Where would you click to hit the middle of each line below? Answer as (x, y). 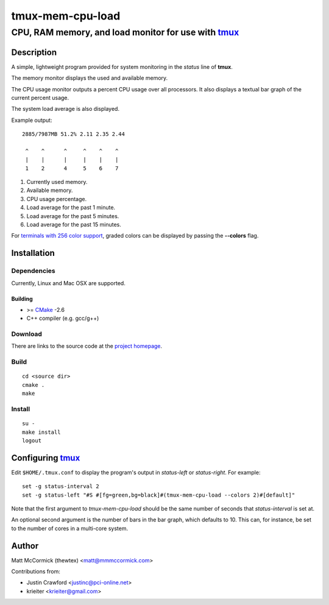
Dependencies (34, 271)
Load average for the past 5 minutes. (73, 216)
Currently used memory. (57, 182)
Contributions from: (36, 571)
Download (27, 334)
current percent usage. (40, 97)
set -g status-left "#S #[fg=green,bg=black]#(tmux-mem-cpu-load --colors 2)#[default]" (159, 495)
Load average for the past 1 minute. (71, 208)
